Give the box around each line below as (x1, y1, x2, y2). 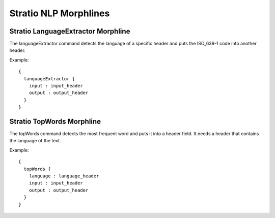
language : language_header (29, 173, 99, 179)
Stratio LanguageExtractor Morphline (9, 27, 130, 36)
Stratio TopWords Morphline (9, 117, 101, 126)
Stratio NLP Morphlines (9, 8, 110, 19)
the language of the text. (9, 138, 61, 144)
